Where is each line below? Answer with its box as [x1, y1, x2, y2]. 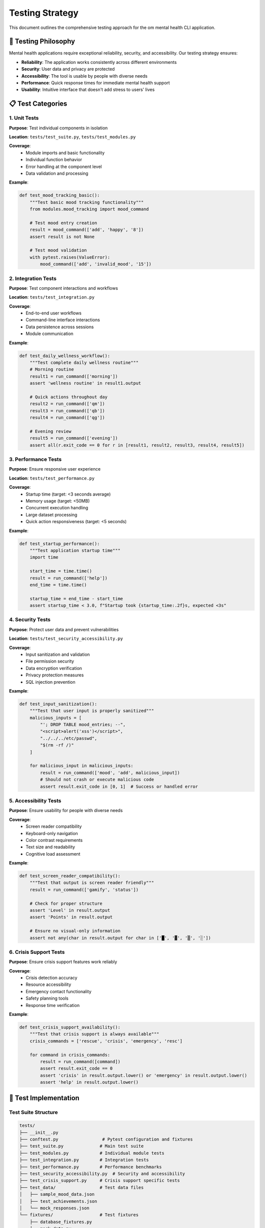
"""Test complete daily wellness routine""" [29, 360, 139, 365]
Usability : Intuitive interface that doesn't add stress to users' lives [21, 86, 155, 93]
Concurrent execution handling [26, 505, 88, 511]
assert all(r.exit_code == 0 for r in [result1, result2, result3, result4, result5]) [29, 442, 245, 448]
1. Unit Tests [9, 114, 39, 121]
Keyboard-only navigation [26, 830, 78, 836]
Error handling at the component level [26, 164, 102, 169]
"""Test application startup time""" [29, 548, 121, 553]
